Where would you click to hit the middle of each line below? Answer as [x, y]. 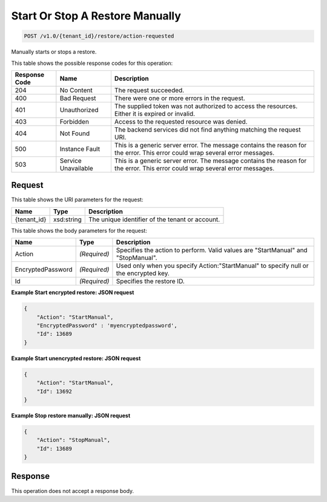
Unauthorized [79, 110]
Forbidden [74, 121]
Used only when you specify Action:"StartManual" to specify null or [212, 266]
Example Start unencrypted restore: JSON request [76, 358]
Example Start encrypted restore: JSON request [73, 293]
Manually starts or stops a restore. [54, 52]
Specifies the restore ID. [150, 281]
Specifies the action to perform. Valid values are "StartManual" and [212, 250]
